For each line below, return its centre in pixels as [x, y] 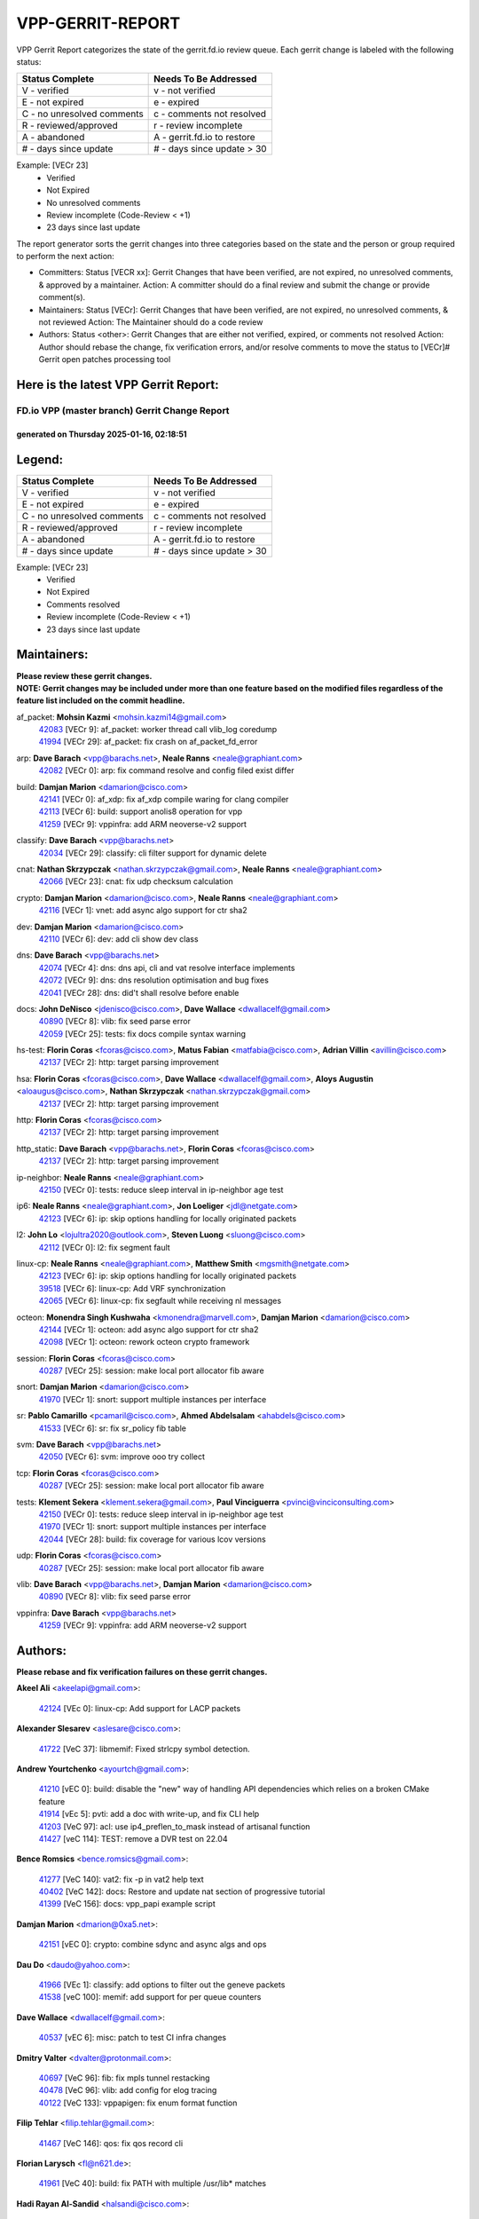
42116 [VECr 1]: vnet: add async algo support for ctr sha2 [143, 911]
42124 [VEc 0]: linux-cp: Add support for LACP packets [140, 1708]
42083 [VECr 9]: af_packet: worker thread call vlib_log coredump [158, 730]
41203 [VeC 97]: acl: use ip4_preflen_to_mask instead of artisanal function [174, 1826]
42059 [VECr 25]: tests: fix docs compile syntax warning [142, 1033]
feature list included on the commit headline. [101, 700]
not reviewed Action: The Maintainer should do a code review [151, 322]
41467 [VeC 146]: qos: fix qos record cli [111, 2143]
